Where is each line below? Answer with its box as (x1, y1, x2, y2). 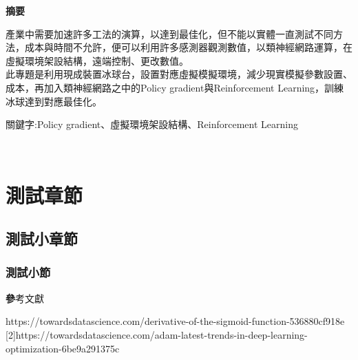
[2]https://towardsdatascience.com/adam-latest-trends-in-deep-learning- (6, 327, 308, 341)
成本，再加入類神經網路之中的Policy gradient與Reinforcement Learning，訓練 (6, 80, 344, 94)
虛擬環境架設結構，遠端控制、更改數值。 (6, 53, 189, 67)
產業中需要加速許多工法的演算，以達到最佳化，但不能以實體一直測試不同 (6, 26, 333, 41)
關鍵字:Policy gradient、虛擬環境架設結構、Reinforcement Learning (6, 117, 298, 131)
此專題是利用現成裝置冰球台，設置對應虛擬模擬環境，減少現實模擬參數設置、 (6, 67, 352, 81)
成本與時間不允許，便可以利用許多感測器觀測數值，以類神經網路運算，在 (24, 40, 352, 54)
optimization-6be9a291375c (6, 341, 120, 355)
